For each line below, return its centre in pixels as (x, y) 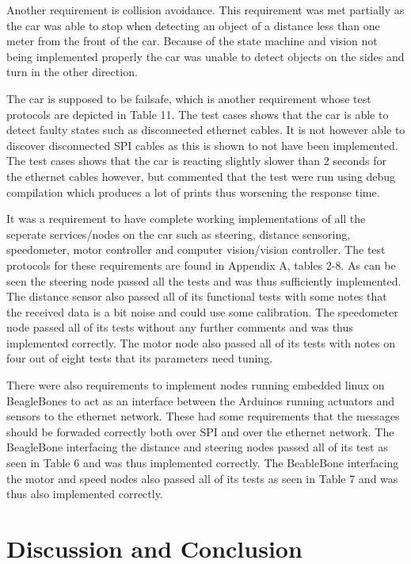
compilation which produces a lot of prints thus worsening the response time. (193, 192)
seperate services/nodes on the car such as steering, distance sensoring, (179, 234)
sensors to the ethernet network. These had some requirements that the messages (203, 416)
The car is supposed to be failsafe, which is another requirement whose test (189, 98)
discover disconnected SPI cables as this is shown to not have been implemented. (202, 145)
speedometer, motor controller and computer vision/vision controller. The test (196, 249)
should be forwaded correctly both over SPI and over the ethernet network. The (200, 431)
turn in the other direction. (72, 72)
